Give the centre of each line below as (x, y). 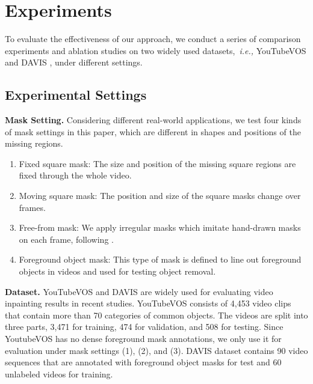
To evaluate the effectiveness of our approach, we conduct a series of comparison (153, 39)
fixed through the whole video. (75, 175)
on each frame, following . (66, 239)
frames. (32, 207)
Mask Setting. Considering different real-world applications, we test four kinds (153, 120)
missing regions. (34, 143)
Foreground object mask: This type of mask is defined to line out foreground (160, 259)
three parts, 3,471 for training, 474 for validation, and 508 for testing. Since (144, 327)
